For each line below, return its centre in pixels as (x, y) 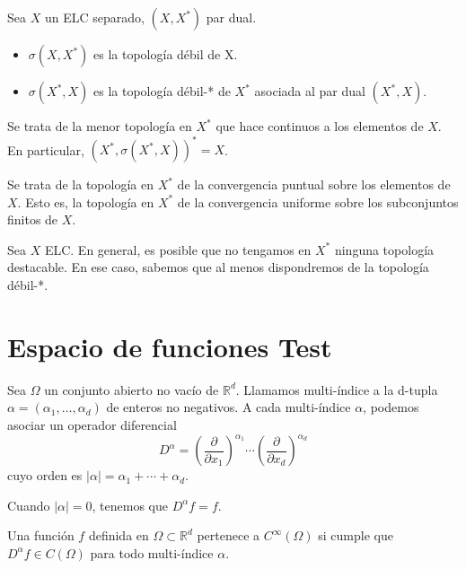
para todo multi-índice (152, 552)
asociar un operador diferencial (92, 424)
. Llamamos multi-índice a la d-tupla (337, 389)
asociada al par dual (310, 91)
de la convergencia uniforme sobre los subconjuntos (318, 201)
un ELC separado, (94, 17)
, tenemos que (130, 505)
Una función (41, 535)
